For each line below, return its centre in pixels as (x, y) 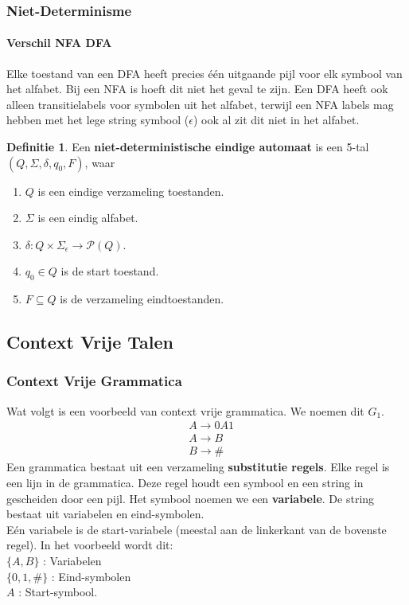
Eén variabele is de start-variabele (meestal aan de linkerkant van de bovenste (197, 529)
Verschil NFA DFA (59, 43)
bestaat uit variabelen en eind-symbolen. (105, 514)
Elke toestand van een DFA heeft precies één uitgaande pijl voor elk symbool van (204, 73)
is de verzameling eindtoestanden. (142, 299)
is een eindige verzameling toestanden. (131, 191)
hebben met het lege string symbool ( (98, 120)
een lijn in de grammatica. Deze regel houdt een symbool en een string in (185, 483)
